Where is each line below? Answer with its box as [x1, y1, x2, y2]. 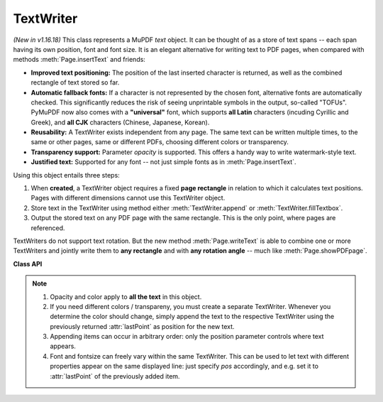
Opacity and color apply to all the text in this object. [50, 292, 202, 301]
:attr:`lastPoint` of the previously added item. [50, 371, 180, 380]
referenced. [30, 224, 65, 232]
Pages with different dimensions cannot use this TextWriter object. [30, 194, 226, 202]
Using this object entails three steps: [13, 170, 120, 179]
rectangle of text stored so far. [30, 78, 120, 87]
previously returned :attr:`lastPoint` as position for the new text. [50, 322, 235, 330]
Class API [13, 259, 43, 268]
